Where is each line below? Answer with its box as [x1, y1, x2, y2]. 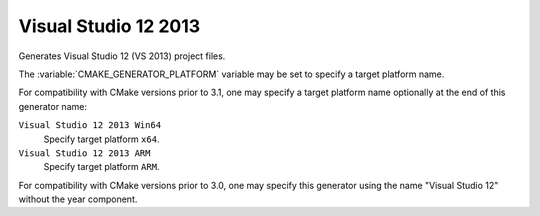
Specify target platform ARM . [43, 161, 160, 173]
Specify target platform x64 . [43, 133, 160, 145]
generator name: [18, 100, 87, 112]
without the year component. [18, 193, 138, 205]
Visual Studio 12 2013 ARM [18, 147, 151, 159]
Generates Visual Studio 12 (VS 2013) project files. [18, 50, 226, 62]
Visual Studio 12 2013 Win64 [18, 120, 162, 131]
